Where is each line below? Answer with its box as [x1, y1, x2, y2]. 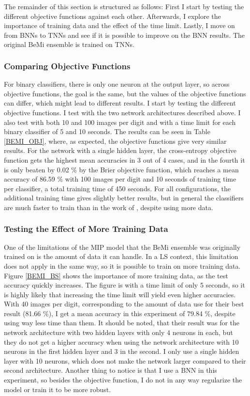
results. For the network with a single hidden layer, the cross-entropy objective [4, 145, 237, 155]
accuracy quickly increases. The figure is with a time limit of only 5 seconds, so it [4, 280, 245, 290]
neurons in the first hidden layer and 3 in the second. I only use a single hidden [4, 346, 239, 356]
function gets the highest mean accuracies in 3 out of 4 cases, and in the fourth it [4, 154, 245, 165]
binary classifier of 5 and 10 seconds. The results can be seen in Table [4, 126, 210, 137]
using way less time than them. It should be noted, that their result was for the [4, 318, 240, 328]
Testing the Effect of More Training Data [4, 223, 168, 235]
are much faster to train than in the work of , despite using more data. [4, 202, 213, 212]
